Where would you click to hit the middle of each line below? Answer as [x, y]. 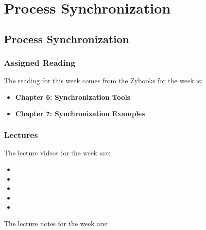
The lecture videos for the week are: [57, 153]
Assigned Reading [40, 63]
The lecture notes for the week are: [56, 223]
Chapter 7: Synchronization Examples [80, 113]
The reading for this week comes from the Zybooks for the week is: [103, 81]
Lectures [21, 135]
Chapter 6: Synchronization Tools [73, 97]
